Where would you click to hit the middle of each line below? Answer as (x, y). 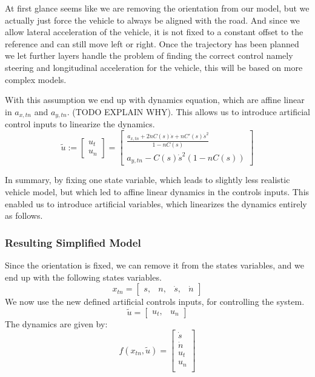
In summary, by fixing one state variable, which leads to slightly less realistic (148, 180)
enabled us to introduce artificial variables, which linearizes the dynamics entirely (156, 203)
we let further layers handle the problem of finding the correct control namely (149, 55)
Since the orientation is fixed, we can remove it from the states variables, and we (154, 265)
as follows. (24, 215)
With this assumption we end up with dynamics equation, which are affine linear (155, 100)
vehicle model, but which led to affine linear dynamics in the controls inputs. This (157, 192)
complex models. (36, 79)
